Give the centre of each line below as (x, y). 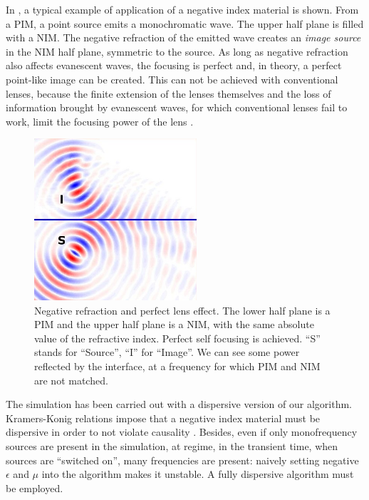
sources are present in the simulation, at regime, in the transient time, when (172, 446)
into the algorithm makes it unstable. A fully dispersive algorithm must (198, 474)
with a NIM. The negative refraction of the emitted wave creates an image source (183, 37)
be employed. (35, 488)
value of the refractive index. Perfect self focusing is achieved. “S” (177, 338)
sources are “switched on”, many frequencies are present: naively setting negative (182, 460)
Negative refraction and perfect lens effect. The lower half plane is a (182, 310)
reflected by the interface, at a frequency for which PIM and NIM (177, 366)
